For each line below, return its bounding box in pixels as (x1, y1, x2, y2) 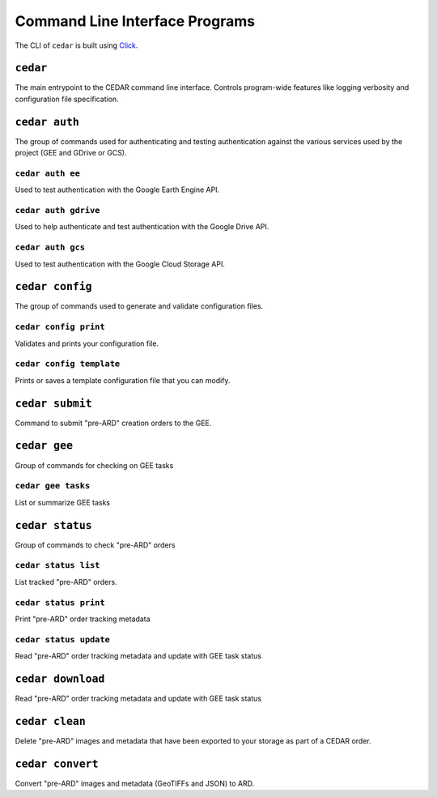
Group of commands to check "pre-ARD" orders (15, 539, 176, 550)
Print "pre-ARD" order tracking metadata (15, 614, 151, 624)
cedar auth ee (15, 168, 81, 178)
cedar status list (15, 560, 100, 571)
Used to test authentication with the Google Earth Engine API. (15, 185, 220, 194)
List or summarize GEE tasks (15, 497, 111, 507)
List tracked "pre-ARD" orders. (15, 577, 117, 586)
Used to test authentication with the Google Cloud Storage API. (15, 259, 226, 269)
